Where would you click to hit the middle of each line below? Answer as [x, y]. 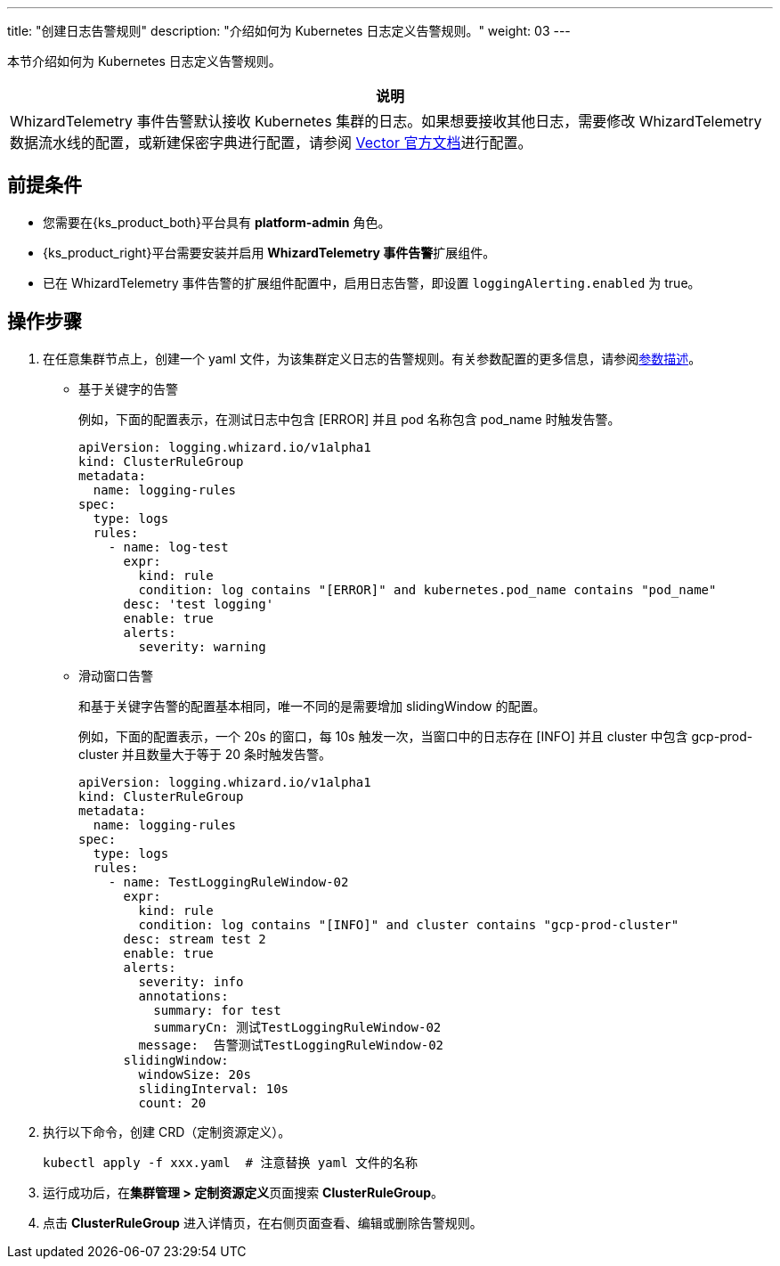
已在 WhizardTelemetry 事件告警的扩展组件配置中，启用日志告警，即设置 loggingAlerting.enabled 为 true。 [372, 282]
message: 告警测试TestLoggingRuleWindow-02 [291, 1045]
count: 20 [172, 1103]
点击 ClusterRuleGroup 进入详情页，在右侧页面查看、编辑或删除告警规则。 [263, 1222]
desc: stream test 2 [195, 939]
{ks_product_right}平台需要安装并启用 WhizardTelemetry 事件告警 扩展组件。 [269, 252]
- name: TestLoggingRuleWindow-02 [228, 882]
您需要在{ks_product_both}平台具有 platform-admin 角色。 [217, 222]
